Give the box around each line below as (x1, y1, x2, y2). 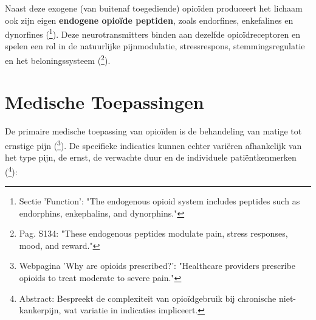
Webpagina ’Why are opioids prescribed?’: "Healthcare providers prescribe (19, 259, 296, 272)
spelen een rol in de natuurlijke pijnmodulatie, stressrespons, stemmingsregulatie (5, 40, 305, 52)
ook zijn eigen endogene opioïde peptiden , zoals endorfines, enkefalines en (5, 13, 294, 26)
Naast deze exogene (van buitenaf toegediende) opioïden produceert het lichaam (5, 2, 303, 14)
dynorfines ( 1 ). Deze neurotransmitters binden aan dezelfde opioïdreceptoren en (5, 26, 301, 40)
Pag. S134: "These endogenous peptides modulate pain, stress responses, (19, 227, 288, 240)
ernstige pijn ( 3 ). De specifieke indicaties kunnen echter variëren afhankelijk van (5, 137, 302, 151)
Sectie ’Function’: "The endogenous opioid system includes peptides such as (19, 195, 300, 207)
